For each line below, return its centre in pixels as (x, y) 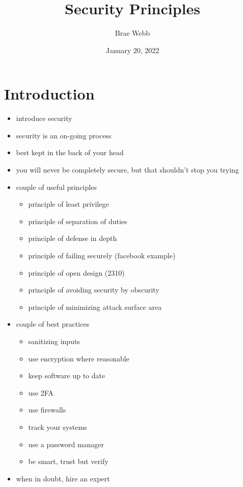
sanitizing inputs (54, 341)
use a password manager (66, 444)
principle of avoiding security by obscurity (94, 290)
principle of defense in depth (73, 238)
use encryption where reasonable (79, 358)
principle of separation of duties (78, 221)
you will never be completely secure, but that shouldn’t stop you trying (127, 170)
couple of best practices (53, 324)
